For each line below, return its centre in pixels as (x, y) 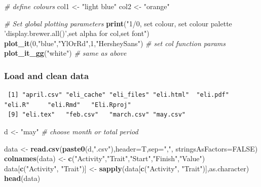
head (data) (22, 178)
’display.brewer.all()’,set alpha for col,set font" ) (77, 33)
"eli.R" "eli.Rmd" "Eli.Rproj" (68, 105)
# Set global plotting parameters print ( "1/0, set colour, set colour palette (118, 23)
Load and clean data (47, 75)
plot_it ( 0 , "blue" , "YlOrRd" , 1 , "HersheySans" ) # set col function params (115, 43)
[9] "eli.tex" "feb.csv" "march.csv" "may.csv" (97, 115)
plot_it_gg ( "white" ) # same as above (65, 53)
